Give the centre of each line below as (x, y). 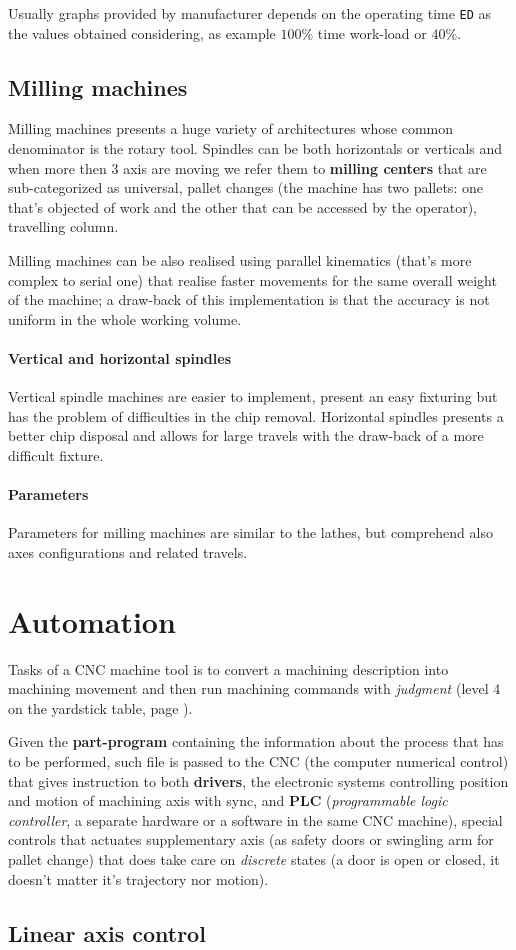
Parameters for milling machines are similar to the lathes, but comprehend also (250, 532)
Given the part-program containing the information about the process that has (256, 741)
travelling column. (63, 226)
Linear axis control (107, 932)
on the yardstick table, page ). (100, 707)
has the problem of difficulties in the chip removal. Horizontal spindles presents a (256, 415)
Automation (92, 620)
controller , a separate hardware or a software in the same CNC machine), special (255, 819)
